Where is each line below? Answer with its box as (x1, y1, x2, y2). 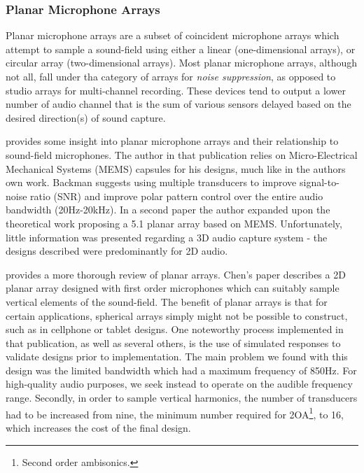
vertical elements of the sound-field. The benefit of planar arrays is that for (6, 294, 328, 309)
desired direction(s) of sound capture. (6, 110, 166, 125)
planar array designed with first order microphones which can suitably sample (6, 281, 339, 295)
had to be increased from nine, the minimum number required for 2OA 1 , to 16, (6, 404, 344, 421)
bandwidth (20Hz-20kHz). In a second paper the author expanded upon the (6, 202, 330, 217)
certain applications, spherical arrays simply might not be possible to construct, (6, 308, 348, 323)
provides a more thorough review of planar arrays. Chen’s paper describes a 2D (6, 267, 346, 281)
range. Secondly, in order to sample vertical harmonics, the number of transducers (6, 390, 358, 405)
